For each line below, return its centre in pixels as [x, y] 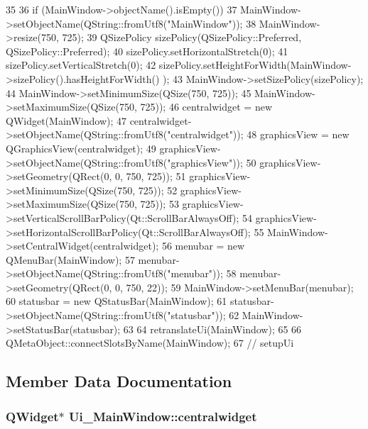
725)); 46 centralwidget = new [206, 107]
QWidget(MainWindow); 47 [66, 120]
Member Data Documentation [119, 381]
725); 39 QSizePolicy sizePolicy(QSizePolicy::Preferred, [182, 37]
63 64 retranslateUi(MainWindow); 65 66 [212, 329]
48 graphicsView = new [298, 134]
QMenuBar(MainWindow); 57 [70, 259]
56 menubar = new [203, 246]
